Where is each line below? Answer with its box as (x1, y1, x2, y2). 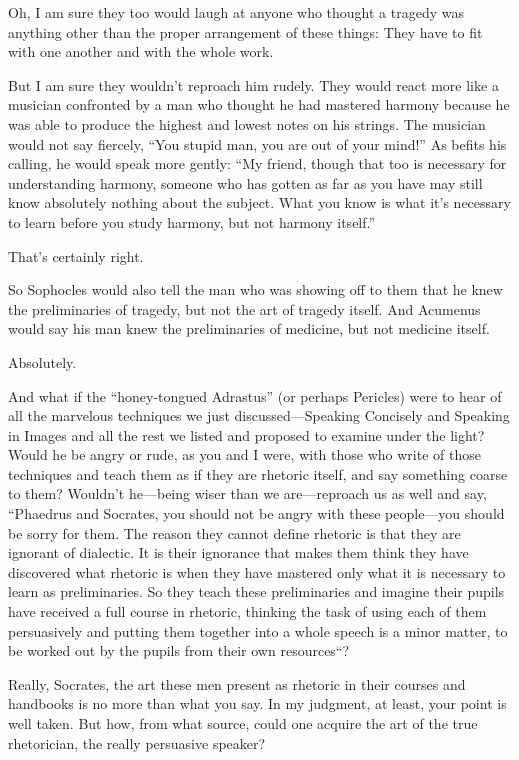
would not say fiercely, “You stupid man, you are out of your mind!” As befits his (8, 133, 507, 154)
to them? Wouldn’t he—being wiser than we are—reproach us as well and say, (8, 483, 487, 504)
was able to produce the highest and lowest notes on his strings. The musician (8, 113, 486, 134)
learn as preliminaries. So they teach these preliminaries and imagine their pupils (8, 581, 505, 602)
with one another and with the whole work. (8, 41, 274, 62)
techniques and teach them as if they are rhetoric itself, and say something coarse (8, 463, 508, 484)
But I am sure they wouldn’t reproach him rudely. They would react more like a (8, 74, 499, 95)
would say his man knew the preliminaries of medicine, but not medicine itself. (8, 318, 490, 339)
